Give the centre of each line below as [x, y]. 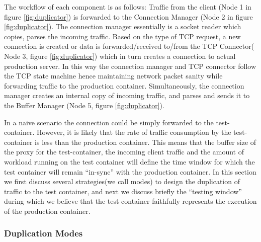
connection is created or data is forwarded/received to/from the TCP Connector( [129, 46]
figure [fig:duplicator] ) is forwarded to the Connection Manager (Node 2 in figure [128, 16]
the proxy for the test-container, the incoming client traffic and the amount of [124, 152]
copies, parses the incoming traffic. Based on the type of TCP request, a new [122, 36]
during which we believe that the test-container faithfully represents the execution [130, 201]
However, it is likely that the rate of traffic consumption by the [134, 132]
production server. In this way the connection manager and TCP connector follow [130, 66]
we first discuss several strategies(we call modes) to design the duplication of [122, 181]
